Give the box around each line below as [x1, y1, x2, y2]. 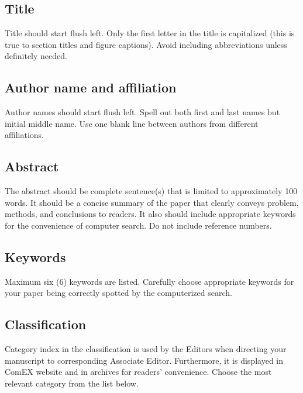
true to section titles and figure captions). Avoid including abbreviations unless [5, 38, 287, 50]
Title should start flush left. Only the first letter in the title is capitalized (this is [5, 27, 295, 39]
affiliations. [5, 129, 44, 141]
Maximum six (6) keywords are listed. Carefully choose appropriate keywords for [5, 275, 294, 287]
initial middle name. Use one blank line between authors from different [5, 117, 259, 129]
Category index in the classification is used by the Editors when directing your [5, 343, 287, 355]
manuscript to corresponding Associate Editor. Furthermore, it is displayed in [5, 354, 283, 366]
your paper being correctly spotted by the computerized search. [5, 287, 232, 299]
